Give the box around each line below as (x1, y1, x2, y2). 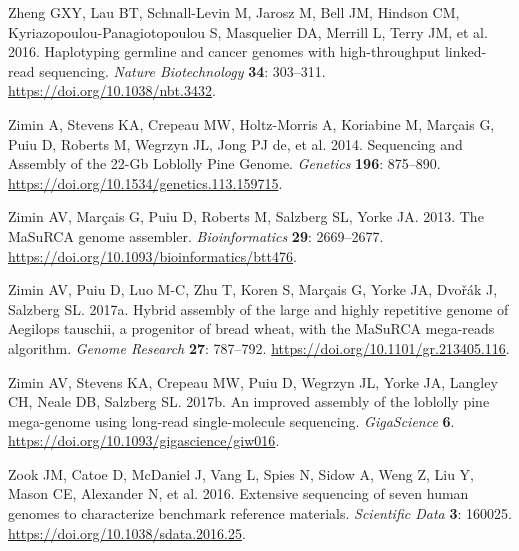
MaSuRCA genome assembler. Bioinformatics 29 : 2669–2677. (8, 225, 384, 246)
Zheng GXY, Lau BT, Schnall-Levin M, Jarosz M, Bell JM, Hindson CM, (8, 2, 460, 22)
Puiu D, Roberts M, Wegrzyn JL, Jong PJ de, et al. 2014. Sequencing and (8, 133, 463, 154)
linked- (444, 41, 487, 62)
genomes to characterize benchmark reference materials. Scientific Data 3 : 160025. (8, 503, 512, 524)
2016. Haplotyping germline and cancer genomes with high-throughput (8, 41, 441, 62)
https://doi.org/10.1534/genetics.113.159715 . (8, 172, 283, 193)
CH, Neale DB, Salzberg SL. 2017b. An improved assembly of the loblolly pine (8, 391, 490, 412)
